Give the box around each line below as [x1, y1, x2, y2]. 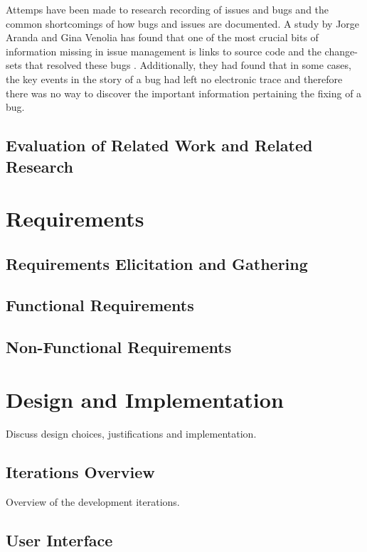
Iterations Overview [6, 460, 155, 482]
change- [324, 43, 358, 58]
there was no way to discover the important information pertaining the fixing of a [6, 85, 362, 100]
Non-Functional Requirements [6, 336, 232, 358]
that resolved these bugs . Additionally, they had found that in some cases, [25, 58, 351, 72]
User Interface [6, 529, 113, 551]
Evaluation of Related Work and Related [6, 134, 313, 156]
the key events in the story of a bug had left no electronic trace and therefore [6, 71, 343, 86]
